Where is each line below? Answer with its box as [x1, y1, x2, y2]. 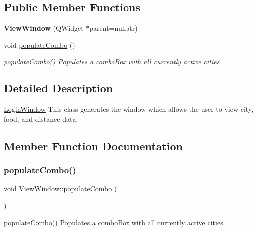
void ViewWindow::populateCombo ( [4, 183, 117, 194]
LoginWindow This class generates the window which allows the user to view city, [4, 104, 254, 114]
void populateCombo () [4, 39, 75, 50]
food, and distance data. [4, 113, 78, 124]
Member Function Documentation [4, 138, 183, 153]
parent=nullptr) [89, 23, 138, 33]
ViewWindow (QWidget [4, 23, 84, 33]
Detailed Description [4, 80, 113, 96]
